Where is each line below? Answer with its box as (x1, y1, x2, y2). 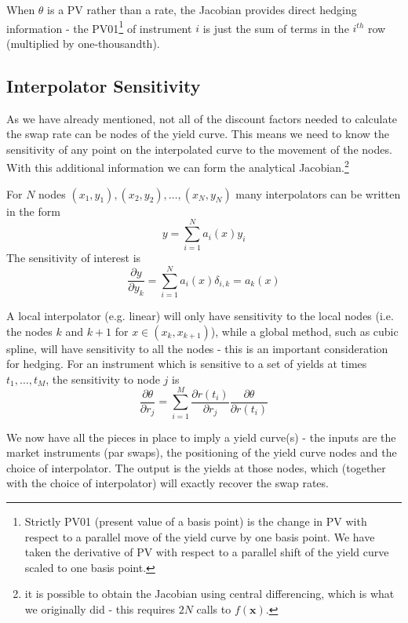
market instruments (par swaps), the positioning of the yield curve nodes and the (6, 444, 397, 461)
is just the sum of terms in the (202, 20, 349, 36)
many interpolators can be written (235, 185, 401, 202)
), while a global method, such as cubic (210, 322, 399, 339)
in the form (6, 202, 60, 219)
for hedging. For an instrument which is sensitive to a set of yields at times (6, 355, 367, 372)
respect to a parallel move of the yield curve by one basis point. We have (24, 528, 375, 545)
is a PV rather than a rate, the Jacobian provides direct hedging (47, 2, 357, 17)
